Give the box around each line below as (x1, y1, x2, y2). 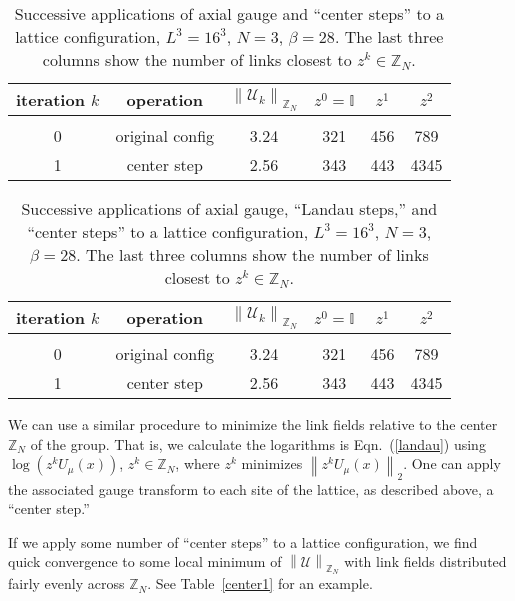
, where (175, 453, 220, 474)
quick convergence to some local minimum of (8, 551, 282, 572)
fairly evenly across (8, 573, 125, 594)
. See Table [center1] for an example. (147, 573, 373, 594)
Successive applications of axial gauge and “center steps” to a (14, 2, 444, 25)
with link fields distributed (344, 551, 507, 572)
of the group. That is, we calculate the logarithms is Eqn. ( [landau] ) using (30, 433, 486, 454)
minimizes (241, 453, 303, 474)
